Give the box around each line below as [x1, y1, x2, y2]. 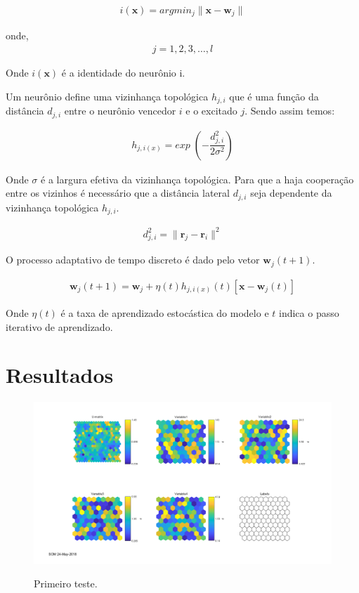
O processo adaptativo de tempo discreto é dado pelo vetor [6, 252, 260, 267]
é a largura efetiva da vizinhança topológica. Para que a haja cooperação [41, 171, 354, 186]
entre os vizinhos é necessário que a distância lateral [6, 185, 230, 200]
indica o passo [279, 305, 339, 320]
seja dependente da [250, 185, 332, 200]
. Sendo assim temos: [244, 103, 335, 118]
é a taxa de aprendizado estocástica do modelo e [60, 305, 269, 320]
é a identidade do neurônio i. [61, 65, 185, 80]
